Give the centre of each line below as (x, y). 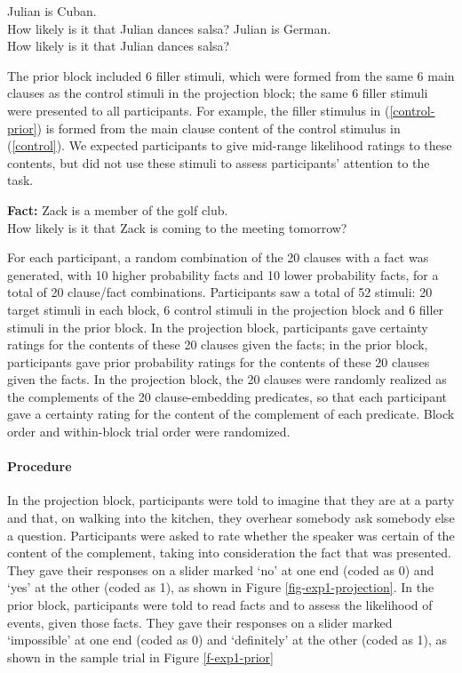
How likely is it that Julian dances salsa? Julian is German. (169, 28)
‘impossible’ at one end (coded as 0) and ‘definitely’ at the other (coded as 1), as (227, 640)
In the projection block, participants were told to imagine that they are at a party (231, 500)
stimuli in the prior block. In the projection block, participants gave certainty (218, 327)
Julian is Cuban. (52, 11)
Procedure (40, 466)
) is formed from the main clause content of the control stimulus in (219, 128)
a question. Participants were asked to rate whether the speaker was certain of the (231, 535)
